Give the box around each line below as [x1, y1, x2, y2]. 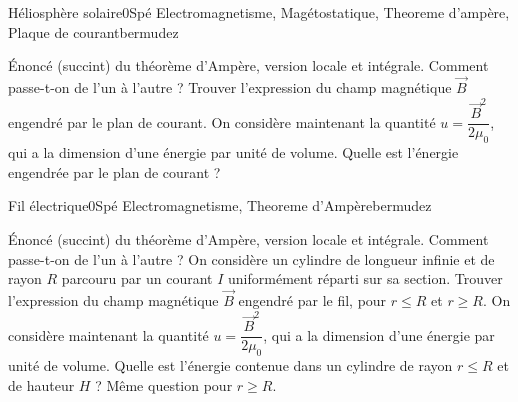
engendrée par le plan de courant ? [8, 161, 221, 182]
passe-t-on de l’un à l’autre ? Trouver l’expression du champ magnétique [8, 77, 452, 97]
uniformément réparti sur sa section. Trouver [228, 268, 503, 289]
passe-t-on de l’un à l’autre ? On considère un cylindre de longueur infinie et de [8, 248, 495, 269]
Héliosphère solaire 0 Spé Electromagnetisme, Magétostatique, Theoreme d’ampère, [8, 2, 510, 22]
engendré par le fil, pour [238, 289, 387, 310]
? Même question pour [95, 374, 233, 395]
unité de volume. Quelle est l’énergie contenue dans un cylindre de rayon [8, 355, 453, 376]
